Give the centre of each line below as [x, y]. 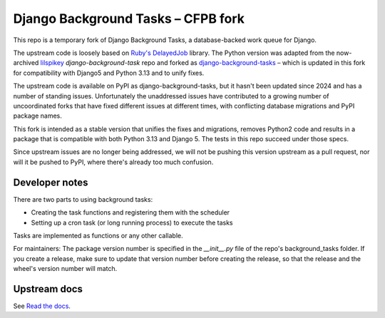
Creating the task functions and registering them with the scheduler [130, 212]
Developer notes [51, 182]
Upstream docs [48, 289]
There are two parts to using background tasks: [83, 199]
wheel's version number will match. [65, 269]
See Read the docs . [42, 306]
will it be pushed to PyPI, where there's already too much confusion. [113, 162]
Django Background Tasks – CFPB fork [129, 19]
